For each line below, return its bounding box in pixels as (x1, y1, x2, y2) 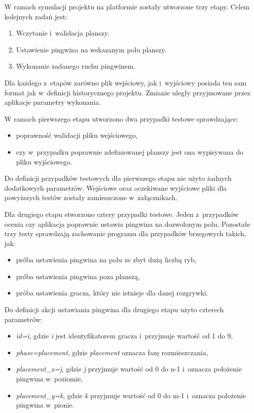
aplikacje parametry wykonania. (4, 97, 101, 107)
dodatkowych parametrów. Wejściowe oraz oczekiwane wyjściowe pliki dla (4, 182, 227, 193)
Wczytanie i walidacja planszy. (16, 28, 109, 38)
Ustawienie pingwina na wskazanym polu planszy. (16, 44, 167, 54)
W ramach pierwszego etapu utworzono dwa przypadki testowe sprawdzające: (4, 113, 239, 124)
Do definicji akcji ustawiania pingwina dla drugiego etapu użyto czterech (4, 304, 224, 315)
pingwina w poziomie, (16, 373, 83, 384)
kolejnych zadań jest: (4, 11, 68, 21)
